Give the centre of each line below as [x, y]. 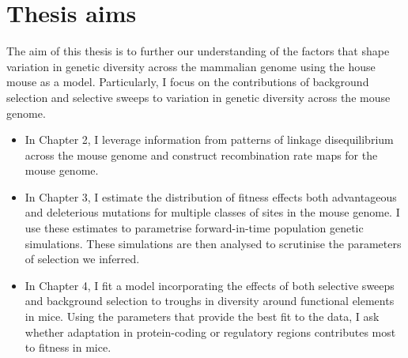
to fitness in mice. [68, 347]
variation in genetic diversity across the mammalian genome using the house [191, 66]
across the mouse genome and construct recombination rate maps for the [201, 155]
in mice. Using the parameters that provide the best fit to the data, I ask [202, 317]
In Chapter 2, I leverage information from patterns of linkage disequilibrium [209, 139]
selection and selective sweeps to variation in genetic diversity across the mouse [198, 97]
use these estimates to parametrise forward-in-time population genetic [194, 228]
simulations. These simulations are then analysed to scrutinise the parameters [213, 243]
